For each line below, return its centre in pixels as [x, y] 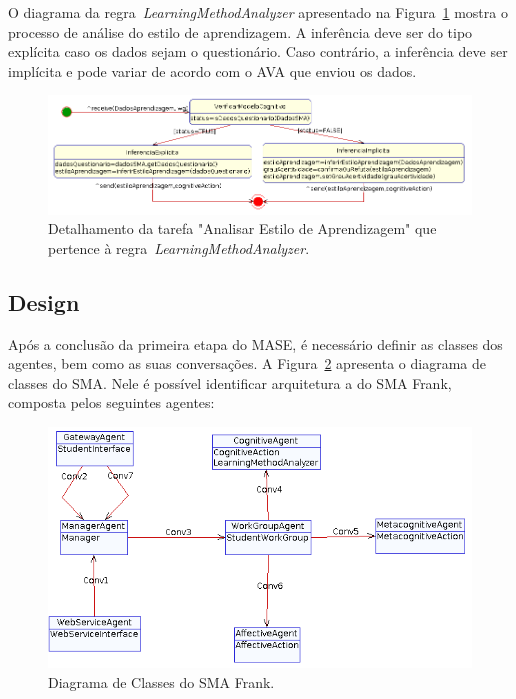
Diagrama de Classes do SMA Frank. [161, 681]
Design [44, 301]
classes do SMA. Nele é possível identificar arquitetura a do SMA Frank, [230, 382]
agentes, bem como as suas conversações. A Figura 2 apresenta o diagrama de [247, 363]
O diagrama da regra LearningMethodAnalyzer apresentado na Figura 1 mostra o [258, 12]
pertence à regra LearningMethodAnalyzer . [179, 247]
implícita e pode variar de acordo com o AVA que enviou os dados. [212, 70]
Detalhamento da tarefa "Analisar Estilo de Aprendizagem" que [242, 228]
